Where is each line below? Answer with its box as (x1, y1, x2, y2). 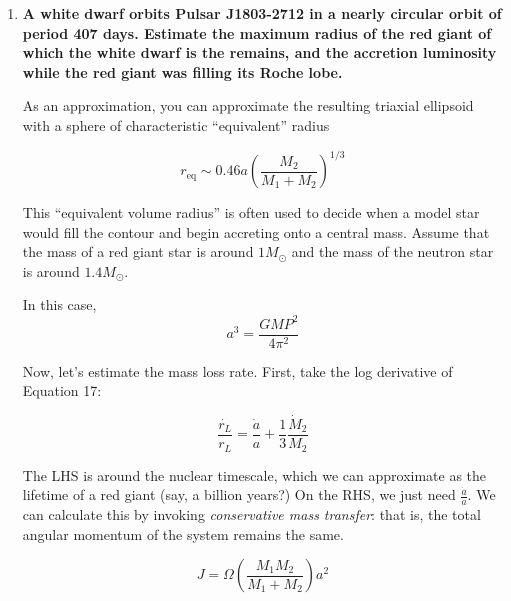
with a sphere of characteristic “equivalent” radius (22, 114, 330, 135)
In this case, (22, 294, 97, 315)
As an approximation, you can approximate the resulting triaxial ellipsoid (22, 95, 474, 116)
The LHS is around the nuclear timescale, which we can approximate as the (22, 464, 487, 485)
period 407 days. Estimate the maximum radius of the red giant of (22, 22, 492, 43)
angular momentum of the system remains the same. (22, 523, 344, 544)
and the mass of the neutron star (291, 241, 494, 262)
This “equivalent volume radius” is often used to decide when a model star (22, 202, 480, 223)
